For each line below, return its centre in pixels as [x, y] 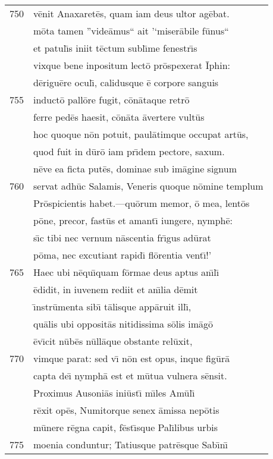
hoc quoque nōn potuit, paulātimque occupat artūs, [141, 134]
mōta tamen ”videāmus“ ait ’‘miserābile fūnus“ [131, 31]
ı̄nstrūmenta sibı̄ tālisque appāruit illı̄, [112, 306]
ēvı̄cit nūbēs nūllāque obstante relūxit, [113, 341]
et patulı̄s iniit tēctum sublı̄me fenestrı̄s [115, 48]
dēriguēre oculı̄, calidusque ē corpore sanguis [126, 82]
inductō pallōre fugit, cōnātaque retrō [112, 100]
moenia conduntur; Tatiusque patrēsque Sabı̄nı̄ [131, 444]
